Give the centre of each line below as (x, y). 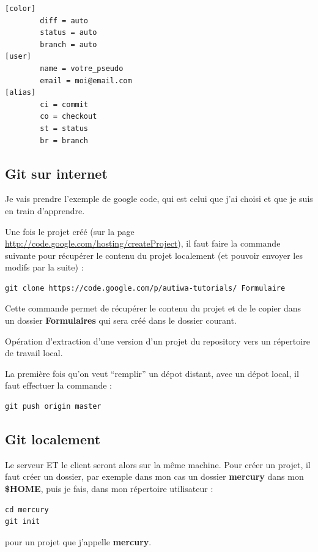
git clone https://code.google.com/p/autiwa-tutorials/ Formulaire (145, 288)
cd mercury (27, 509)
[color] (20, 9)
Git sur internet (56, 173)
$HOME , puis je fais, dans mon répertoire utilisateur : (109, 489)
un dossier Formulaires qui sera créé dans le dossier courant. (121, 320)
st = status (64, 128)
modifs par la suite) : (44, 267)
